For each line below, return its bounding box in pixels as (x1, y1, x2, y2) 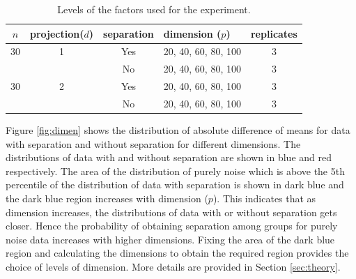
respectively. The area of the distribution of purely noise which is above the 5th (6, 163, 345, 178)
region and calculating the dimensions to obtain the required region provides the (6, 246, 349, 260)
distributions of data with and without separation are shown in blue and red (6, 150, 332, 165)
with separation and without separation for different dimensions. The (6, 136, 301, 151)
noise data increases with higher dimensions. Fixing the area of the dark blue (6, 232, 335, 246)
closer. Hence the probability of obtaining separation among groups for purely (6, 218, 338, 233)
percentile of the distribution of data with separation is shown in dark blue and (6, 177, 344, 192)
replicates (250, 26, 297, 40)
